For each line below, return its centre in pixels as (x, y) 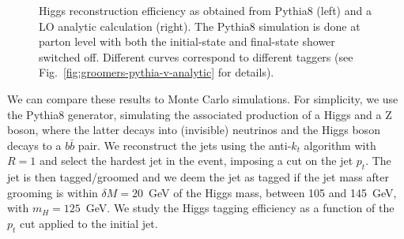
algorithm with (340, 145)
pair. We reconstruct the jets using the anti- (185, 145)
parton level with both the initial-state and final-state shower (187, 41)
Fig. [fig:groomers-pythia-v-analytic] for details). (157, 72)
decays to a (34, 145)
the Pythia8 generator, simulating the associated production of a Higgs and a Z (200, 114)
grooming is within (53, 192)
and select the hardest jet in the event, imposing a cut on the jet (196, 161)
